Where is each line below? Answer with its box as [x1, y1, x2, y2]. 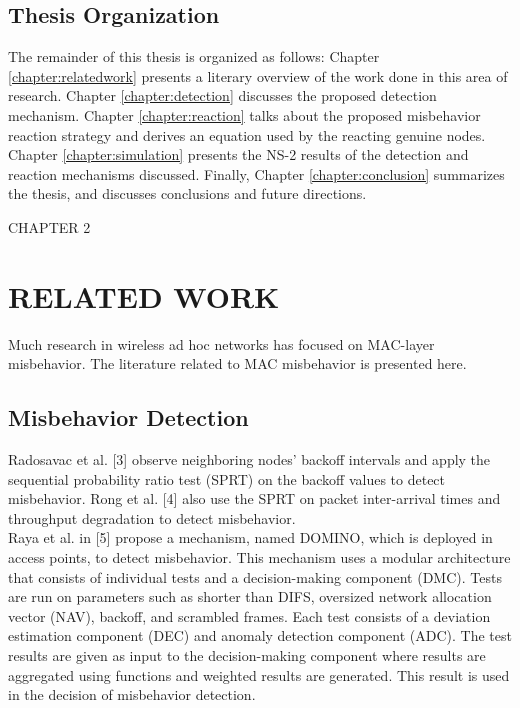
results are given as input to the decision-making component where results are [8, 645, 486, 665]
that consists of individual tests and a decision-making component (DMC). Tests [8, 566, 502, 587]
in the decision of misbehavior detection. [8, 684, 256, 705]
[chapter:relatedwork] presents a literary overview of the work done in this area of [8, 65, 508, 86]
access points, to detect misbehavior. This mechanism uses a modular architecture [8, 547, 511, 568]
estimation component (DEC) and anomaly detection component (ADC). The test [8, 625, 512, 646]
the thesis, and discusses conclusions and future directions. [8, 183, 367, 204]
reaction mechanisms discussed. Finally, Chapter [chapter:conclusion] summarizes [8, 163, 505, 184]
